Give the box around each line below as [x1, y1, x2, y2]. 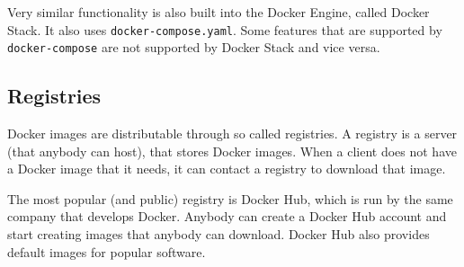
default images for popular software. [7, 242, 206, 261]
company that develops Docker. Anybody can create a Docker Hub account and [7, 207, 447, 226]
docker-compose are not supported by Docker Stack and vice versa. [7, 38, 380, 57]
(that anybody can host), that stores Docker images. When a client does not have [7, 141, 457, 160]
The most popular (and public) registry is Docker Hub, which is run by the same [7, 189, 453, 208]
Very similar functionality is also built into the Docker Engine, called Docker [7, 3, 430, 21]
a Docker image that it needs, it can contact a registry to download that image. [7, 159, 446, 178]
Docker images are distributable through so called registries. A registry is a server [7, 124, 458, 143]
